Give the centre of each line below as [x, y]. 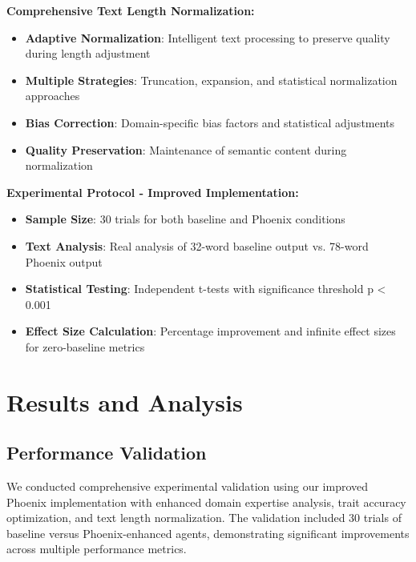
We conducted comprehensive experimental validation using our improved [188, 486]
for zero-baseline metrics [85, 346]
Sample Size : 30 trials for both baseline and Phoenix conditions [185, 219]
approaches [53, 96]
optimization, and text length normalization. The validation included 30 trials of [204, 518]
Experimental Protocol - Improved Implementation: [153, 192]
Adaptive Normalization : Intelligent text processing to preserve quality [208, 37]
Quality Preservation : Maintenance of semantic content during [186, 149]
